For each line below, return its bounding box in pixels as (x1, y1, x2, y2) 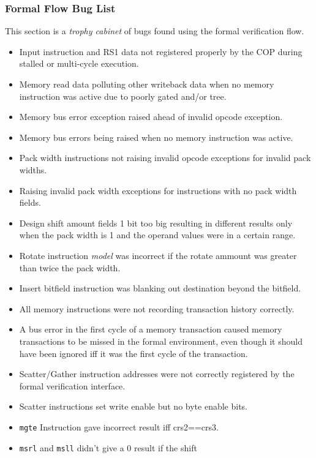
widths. (19, 163, 47, 176)
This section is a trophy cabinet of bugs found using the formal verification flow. (5, 24, 304, 37)
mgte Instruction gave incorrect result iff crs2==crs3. (19, 420, 219, 433)
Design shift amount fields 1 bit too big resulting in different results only (19, 216, 293, 229)
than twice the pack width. (19, 261, 121, 274)
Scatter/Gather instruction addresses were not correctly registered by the (19, 367, 295, 380)
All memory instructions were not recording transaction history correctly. (19, 302, 295, 315)
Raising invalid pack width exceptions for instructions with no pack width (19, 184, 297, 197)
